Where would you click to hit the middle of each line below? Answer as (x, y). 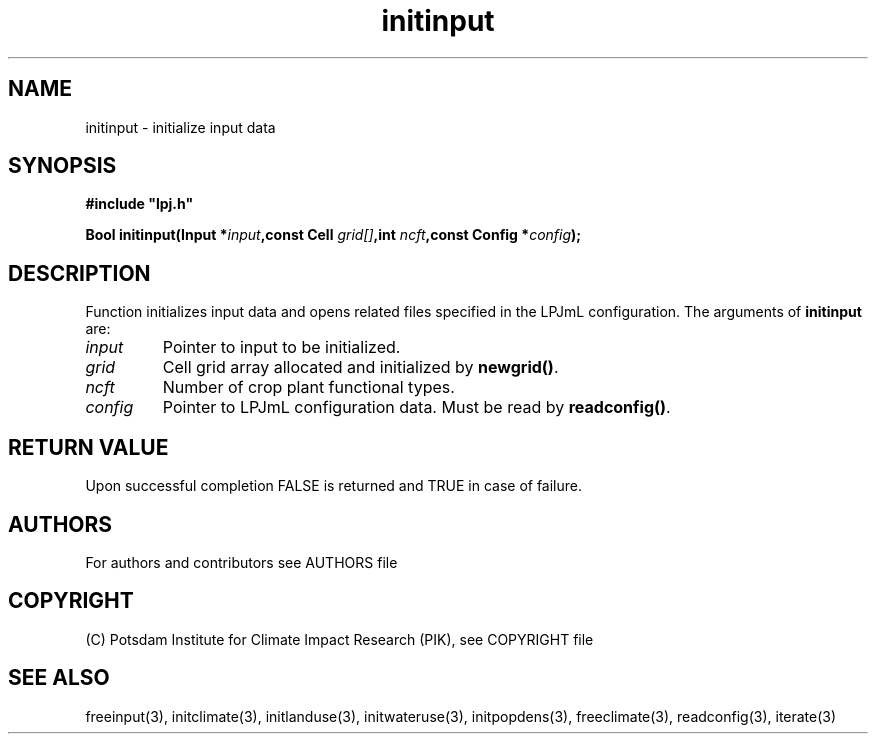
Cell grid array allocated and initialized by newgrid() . (360, 367)
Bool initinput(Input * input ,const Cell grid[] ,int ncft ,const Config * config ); (333, 235)
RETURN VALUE (88, 447)
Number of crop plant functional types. (308, 387)
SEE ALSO (59, 678)
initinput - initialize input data (180, 127)
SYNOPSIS (62, 166)
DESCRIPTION (79, 273)
